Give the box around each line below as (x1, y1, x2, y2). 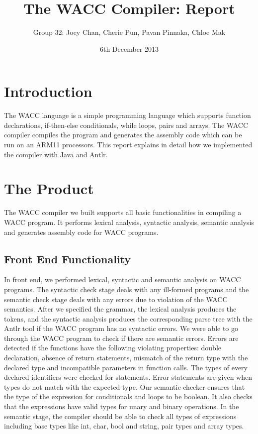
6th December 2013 (99, 43, 159, 54)
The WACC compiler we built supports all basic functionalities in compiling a (4, 207, 242, 217)
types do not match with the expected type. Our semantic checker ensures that (4, 381, 245, 392)
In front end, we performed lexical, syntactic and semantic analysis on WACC (4, 274, 241, 285)
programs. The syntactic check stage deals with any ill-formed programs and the (4, 284, 249, 294)
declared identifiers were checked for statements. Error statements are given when (4, 372, 252, 382)
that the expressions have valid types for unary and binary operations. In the (4, 401, 239, 412)
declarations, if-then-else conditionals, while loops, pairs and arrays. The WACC (4, 119, 249, 130)
